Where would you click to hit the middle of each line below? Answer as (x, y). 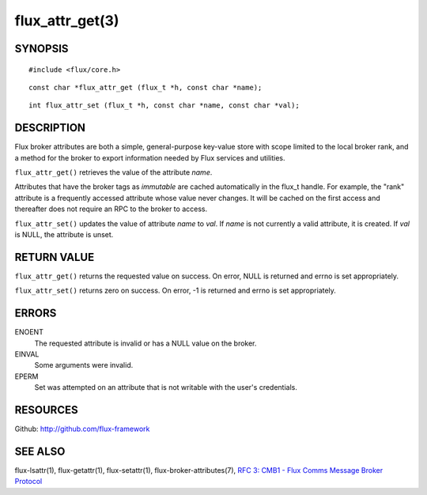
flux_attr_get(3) (67, 21)
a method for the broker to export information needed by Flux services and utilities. (150, 157)
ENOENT (29, 332)
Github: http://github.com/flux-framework (82, 429)
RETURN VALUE (55, 257)
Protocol (28, 482)
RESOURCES (46, 410)
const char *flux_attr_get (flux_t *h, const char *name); (145, 87)
